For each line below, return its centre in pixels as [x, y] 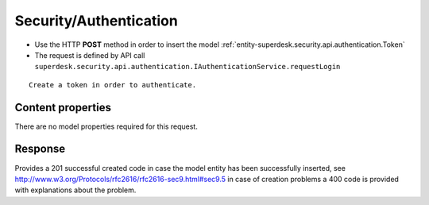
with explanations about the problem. [75, 190]
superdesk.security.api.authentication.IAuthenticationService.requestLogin [187, 67]
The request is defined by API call [90, 55]
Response [40, 149]
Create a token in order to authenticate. [113, 85]
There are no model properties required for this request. [106, 126]
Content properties [63, 107]
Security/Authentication [96, 21]
